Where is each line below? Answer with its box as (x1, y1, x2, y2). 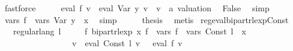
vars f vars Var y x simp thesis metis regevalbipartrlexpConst (4, 13, 289, 26)
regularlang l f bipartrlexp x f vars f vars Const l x (13, 25, 246, 37)
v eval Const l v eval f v (71, 36, 183, 49)
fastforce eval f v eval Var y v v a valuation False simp (4, 2, 270, 14)
